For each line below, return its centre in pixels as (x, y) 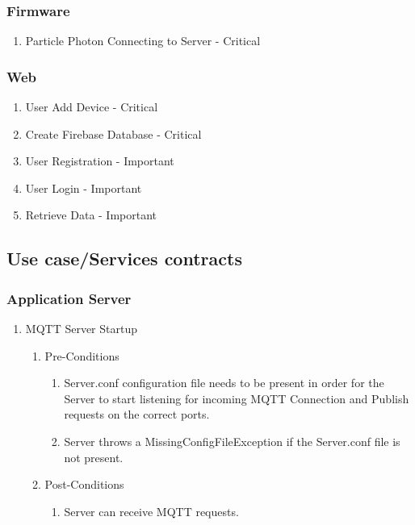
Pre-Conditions (82, 355)
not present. (94, 457)
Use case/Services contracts (124, 258)
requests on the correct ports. (137, 414)
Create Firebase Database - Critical (113, 133)
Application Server (69, 298)
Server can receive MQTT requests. (151, 511)
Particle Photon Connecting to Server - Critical (143, 41)
